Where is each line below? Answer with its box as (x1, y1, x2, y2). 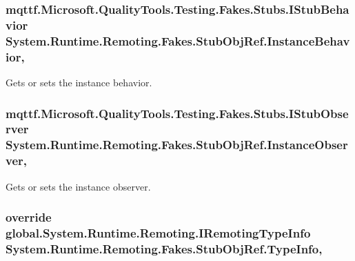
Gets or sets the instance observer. (6, 179, 151, 193)
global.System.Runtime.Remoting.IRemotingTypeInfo (6, 224, 311, 241)
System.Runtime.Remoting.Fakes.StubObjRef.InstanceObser (6, 136, 348, 153)
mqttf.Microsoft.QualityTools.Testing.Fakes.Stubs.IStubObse (6, 104, 349, 122)
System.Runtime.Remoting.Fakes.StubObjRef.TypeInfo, (6, 240, 323, 257)
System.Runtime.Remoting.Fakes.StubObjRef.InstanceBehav (6, 32, 350, 49)
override (6, 209, 52, 226)
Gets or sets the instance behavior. (6, 75, 152, 89)
